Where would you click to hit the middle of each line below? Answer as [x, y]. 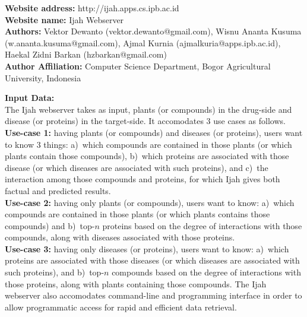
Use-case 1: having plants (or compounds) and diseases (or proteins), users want [154, 132]
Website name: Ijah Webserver [64, 19]
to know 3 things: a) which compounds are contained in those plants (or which [148, 144]
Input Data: [30, 98]
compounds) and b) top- [50, 225]
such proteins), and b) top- [55, 272]
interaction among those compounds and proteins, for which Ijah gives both [143, 179]
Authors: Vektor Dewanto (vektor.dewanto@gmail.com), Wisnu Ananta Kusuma [153, 31]
